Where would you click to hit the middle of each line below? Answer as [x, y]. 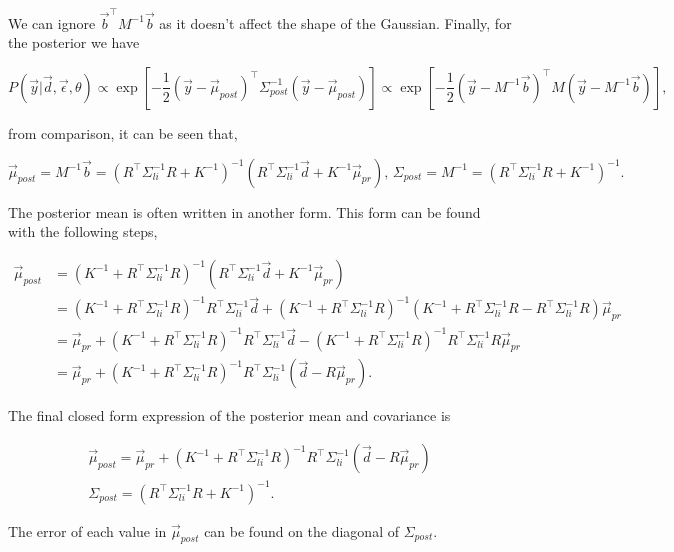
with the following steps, [83, 231]
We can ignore [52, 22]
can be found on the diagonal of [301, 530]
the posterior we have [74, 42]
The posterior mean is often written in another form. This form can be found [244, 211]
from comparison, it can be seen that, [123, 132]
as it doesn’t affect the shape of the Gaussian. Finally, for [335, 22]
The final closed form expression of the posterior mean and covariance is [229, 415]
